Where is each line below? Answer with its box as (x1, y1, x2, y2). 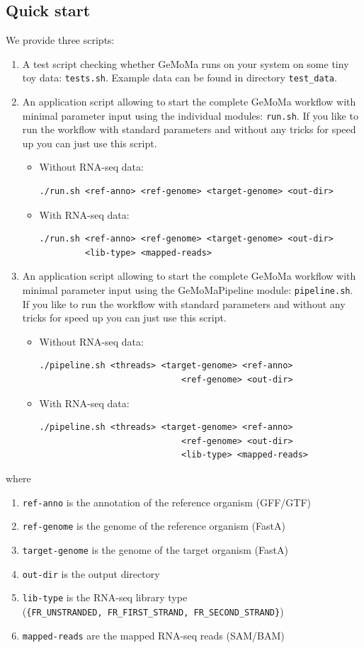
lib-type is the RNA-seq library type (22, 590, 188, 605)
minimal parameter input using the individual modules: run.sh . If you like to (22, 108, 358, 123)
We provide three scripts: (6, 33, 115, 47)
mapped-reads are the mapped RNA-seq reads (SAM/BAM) (22, 627, 285, 642)
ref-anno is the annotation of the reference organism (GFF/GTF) (22, 494, 311, 509)
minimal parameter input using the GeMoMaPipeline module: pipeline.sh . (22, 283, 353, 297)
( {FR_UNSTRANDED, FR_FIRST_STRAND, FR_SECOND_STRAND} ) (22, 603, 284, 618)
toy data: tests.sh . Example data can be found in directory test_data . (22, 70, 337, 85)
